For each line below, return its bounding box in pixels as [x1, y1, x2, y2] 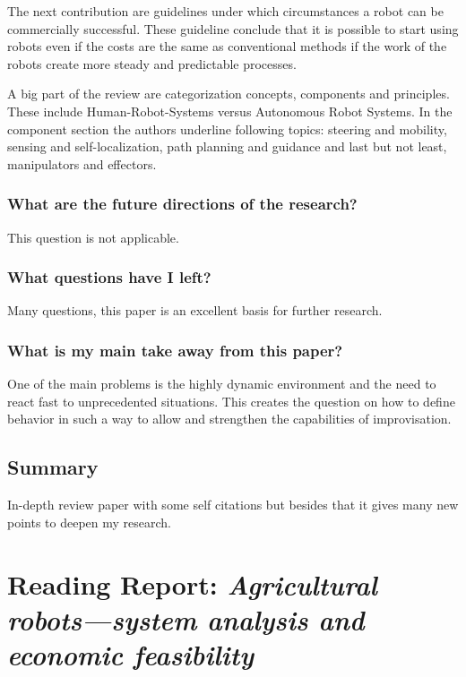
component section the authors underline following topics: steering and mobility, [7, 119, 447, 138]
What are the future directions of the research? [7, 193, 358, 215]
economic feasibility [7, 635, 254, 673]
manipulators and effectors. [7, 154, 157, 173]
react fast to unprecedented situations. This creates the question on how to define [7, 391, 455, 410]
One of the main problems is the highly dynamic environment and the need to [7, 374, 436, 393]
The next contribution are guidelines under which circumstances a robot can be [7, 2, 444, 20]
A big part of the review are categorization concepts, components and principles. [7, 84, 450, 103]
